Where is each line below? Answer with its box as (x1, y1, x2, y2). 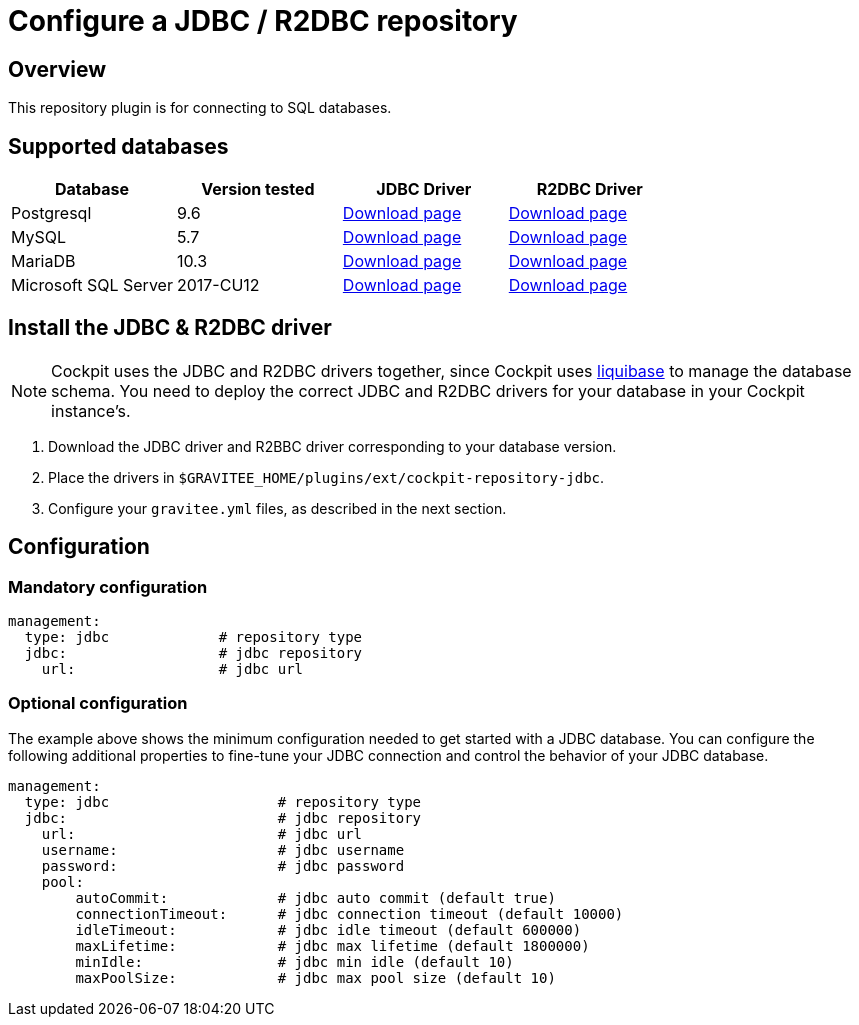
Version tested (201, 179, 315, 200)
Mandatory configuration (8, 576, 208, 597)
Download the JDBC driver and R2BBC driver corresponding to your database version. (48, 437, 617, 455)
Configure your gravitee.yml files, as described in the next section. (48, 499, 507, 517)
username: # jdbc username (41, 841, 405, 858)
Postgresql (11, 203, 92, 224)
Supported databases (8, 133, 229, 159)
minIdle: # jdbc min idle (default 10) (75, 953, 514, 970)
